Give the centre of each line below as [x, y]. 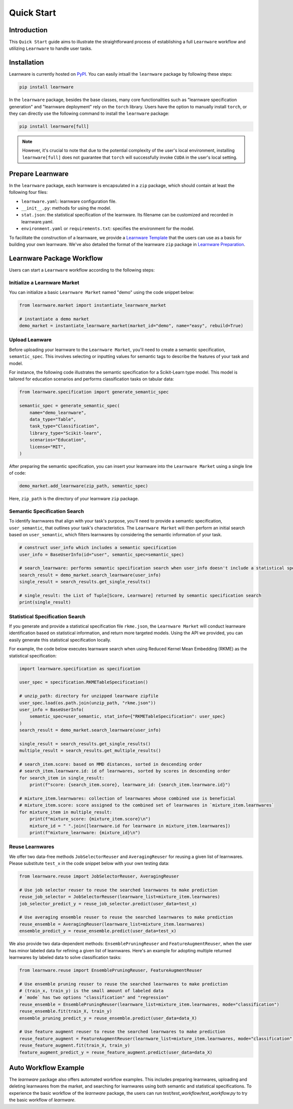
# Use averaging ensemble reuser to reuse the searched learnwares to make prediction [126, 917]
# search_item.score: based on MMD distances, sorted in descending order [111, 764]
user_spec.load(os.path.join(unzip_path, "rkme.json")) [88, 703]
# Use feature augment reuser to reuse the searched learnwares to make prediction [122, 1032]
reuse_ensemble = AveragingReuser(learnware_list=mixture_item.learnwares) [112, 924]
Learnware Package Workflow [56, 258]
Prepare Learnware [39, 174]
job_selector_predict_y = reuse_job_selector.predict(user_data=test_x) [108, 904]
